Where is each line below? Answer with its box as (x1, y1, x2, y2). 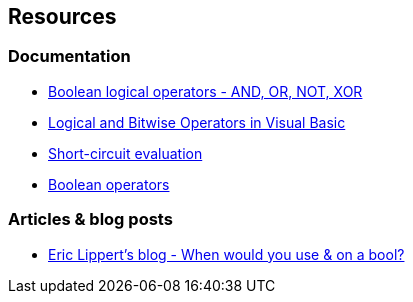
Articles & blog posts (8, 209, 173, 230)
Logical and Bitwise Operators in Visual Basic (48, 113, 346, 131)
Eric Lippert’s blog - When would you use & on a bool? (48, 245, 405, 263)
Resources (8, 4, 117, 29)
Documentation (8, 46, 131, 67)
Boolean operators (48, 175, 170, 193)
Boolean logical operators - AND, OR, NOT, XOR (48, 82, 363, 100)
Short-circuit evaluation (48, 144, 203, 162)
